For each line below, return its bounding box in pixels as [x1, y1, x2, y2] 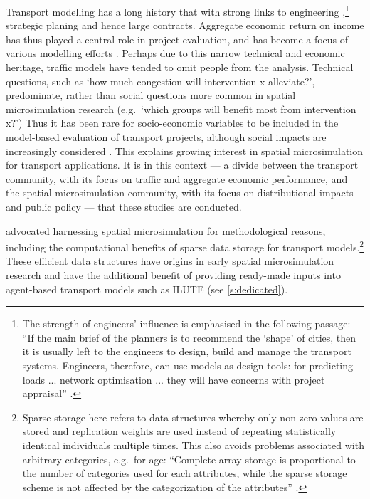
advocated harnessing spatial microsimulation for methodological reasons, [6, 223, 326, 238]
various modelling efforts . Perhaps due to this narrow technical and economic [6, 46, 345, 61]
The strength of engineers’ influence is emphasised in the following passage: [22, 316, 351, 331]
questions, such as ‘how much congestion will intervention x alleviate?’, [6, 73, 315, 88]
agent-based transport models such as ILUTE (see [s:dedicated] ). [6, 281, 288, 296]
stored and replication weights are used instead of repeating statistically [22, 424, 337, 438]
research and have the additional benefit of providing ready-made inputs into [6, 268, 341, 282]
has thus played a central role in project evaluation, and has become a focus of [6, 31, 349, 46]
